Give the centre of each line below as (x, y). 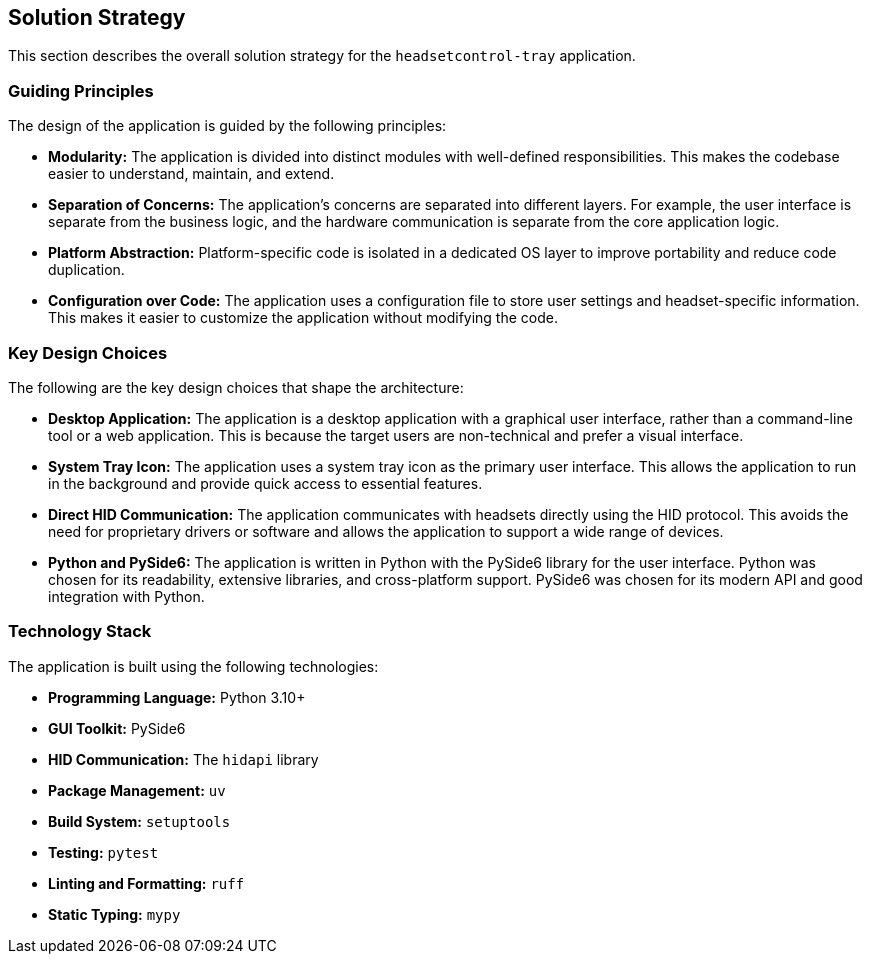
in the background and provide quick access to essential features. (265, 483)
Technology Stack (80, 631)
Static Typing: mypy (114, 914)
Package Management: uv (137, 790)
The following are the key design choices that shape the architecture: (236, 387)
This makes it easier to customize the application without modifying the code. (303, 318)
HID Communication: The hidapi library (183, 759)
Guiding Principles (81, 90)
